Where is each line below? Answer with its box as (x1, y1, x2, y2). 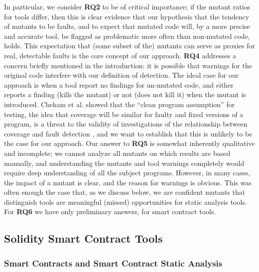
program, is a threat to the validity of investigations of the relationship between (4, 119, 248, 129)
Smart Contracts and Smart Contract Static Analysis (4, 257, 223, 269)
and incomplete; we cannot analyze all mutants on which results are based (4, 147, 231, 158)
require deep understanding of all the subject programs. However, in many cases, (4, 167, 251, 178)
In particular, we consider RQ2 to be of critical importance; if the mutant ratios (4, 1, 251, 11)
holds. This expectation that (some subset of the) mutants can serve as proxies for (4, 40, 255, 51)
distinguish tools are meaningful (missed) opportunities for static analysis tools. (4, 196, 247, 207)
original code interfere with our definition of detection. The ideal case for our (4, 70, 239, 80)
